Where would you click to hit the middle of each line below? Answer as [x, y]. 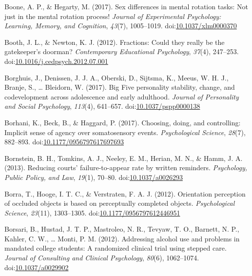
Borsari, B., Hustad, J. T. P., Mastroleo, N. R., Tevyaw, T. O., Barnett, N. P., [122, 229]
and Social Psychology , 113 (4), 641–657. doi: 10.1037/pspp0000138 [102, 106]
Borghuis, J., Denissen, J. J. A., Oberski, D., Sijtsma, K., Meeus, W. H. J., [116, 77]
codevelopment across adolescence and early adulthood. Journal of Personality [122, 96]
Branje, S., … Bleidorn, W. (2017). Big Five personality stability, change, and [120, 87]
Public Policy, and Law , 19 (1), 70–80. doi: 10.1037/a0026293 [94, 177]
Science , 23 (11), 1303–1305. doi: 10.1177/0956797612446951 [92, 212]
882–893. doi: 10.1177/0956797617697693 [64, 142]
